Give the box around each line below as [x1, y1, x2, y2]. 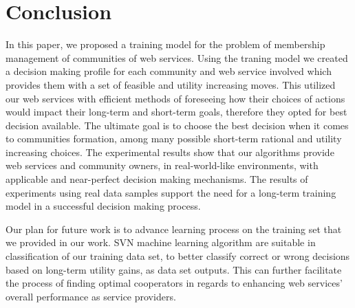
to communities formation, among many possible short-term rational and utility [6, 131, 342, 146]
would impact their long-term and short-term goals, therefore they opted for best [6, 104, 347, 119]
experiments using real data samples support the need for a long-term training [6, 185, 336, 199]
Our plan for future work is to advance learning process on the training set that [6, 221, 342, 236]
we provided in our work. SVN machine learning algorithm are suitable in [6, 235, 316, 250]
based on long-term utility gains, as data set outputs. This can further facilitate [6, 262, 342, 276]
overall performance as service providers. [6, 289, 176, 303]
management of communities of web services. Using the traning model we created [6, 50, 348, 65]
